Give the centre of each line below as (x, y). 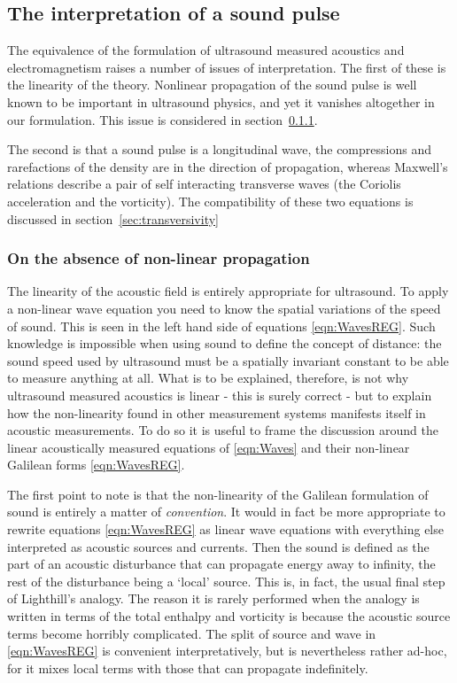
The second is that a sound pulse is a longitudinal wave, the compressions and (219, 149)
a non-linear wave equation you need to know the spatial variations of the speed (224, 308)
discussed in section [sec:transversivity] (113, 218)
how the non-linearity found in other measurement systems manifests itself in (217, 412)
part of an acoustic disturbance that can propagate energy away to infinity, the (221, 564)
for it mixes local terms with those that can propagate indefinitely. (188, 667)
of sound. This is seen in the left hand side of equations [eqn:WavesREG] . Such (221, 326)
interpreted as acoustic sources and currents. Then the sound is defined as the (218, 546)
